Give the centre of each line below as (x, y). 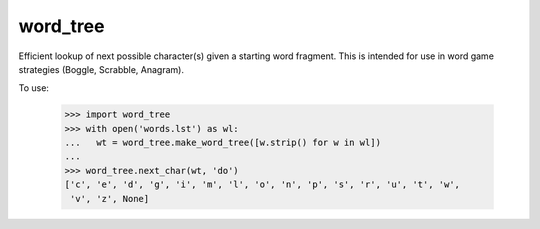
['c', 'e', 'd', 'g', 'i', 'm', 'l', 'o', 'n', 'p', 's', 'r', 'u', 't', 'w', (262, 184)
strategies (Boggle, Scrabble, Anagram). (101, 69)
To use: (34, 88)
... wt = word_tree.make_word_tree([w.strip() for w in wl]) (223, 143)
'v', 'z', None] (110, 198)
